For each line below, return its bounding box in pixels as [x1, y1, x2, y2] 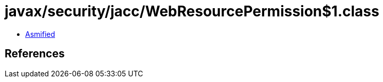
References [5, 47, 65, 60]
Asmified [25, 29, 56, 38]
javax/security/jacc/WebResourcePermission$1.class [5, 3, 379, 20]
